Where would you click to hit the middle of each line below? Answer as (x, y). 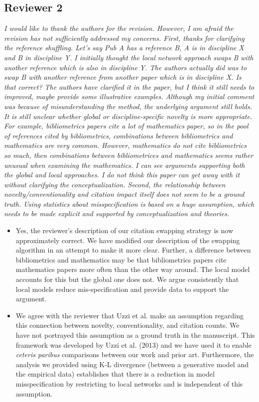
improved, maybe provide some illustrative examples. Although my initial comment (129, 96)
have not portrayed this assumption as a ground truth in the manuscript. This (135, 335)
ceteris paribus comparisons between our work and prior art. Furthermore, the (135, 354)
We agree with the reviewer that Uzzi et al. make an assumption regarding (130, 315)
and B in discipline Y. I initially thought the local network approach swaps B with (129, 57)
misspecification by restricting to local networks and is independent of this (129, 383)
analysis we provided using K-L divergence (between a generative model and (132, 364)
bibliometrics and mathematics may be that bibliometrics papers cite (121, 259)
